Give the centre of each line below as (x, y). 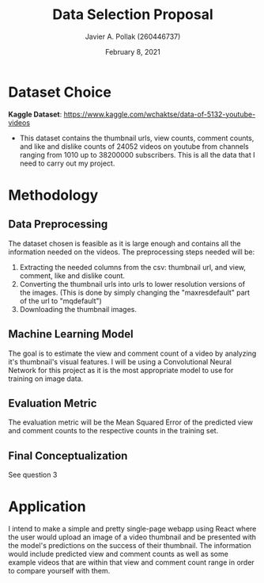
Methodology (53, 195)
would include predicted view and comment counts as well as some (119, 554)
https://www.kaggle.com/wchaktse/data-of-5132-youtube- (160, 114)
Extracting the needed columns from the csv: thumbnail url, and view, (133, 267)
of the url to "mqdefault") (61, 301)
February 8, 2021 (133, 51)
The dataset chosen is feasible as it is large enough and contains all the (124, 243)
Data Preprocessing (58, 225)
